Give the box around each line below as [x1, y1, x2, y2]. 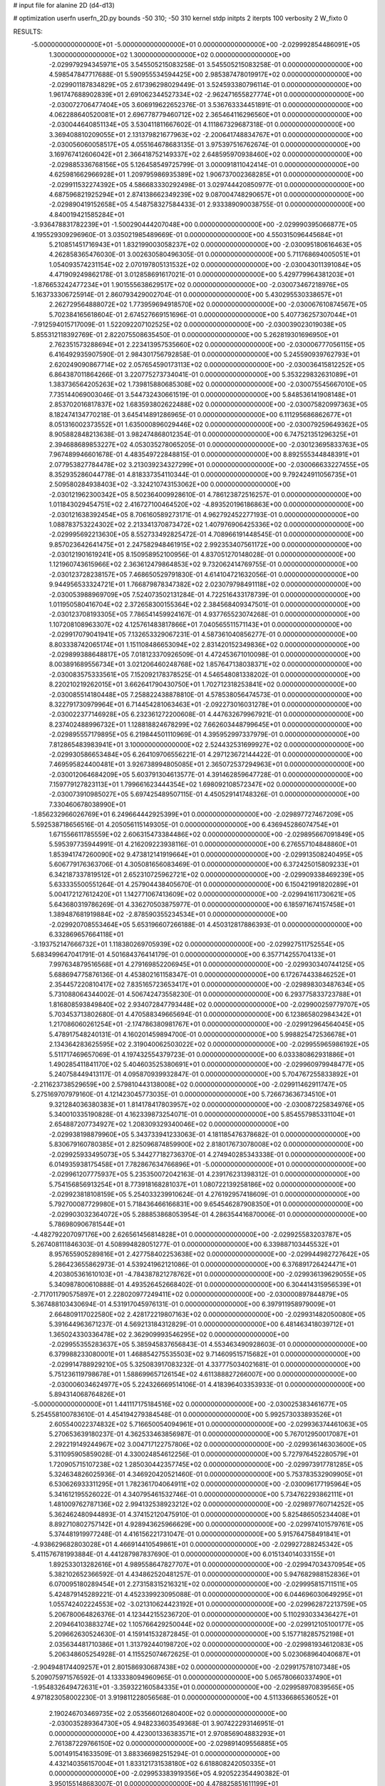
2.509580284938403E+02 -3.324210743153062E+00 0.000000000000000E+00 [48, 480, 291, 489]
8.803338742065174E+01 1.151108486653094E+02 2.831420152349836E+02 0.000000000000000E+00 [48, 640, 360, 649]
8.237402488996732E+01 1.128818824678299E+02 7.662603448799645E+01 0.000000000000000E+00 [48, 720, 363, 729]
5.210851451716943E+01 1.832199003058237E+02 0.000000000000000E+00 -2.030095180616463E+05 [48, 240, 362, 249]
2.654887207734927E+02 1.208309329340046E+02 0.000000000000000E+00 [48, 1120, 289, 1129]
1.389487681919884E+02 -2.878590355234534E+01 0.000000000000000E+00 [48, 910, 288, 919]
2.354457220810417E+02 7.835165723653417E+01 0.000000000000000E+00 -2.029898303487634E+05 [48, 979, 365, 989]
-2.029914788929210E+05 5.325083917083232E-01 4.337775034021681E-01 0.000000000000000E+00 [48, 1360, 361, 1368]
